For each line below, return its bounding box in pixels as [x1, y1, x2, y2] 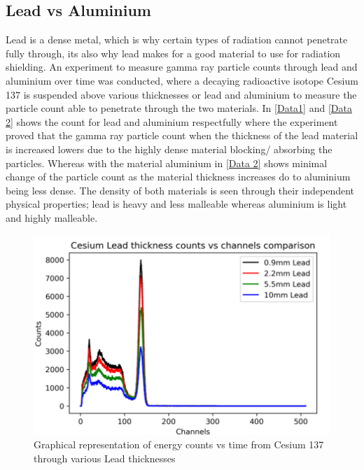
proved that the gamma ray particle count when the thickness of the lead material [6, 128, 358, 143]
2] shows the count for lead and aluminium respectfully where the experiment [6, 114, 338, 129]
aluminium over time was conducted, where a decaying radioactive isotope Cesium [6, 73, 358, 87]
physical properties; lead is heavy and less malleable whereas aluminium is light [6, 197, 347, 211]
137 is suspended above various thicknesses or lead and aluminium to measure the [6, 87, 357, 101]
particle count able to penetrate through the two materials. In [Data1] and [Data [6, 101, 352, 115]
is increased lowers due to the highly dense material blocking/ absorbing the [6, 141, 332, 156]
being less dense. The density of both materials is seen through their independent [6, 183, 355, 197]
